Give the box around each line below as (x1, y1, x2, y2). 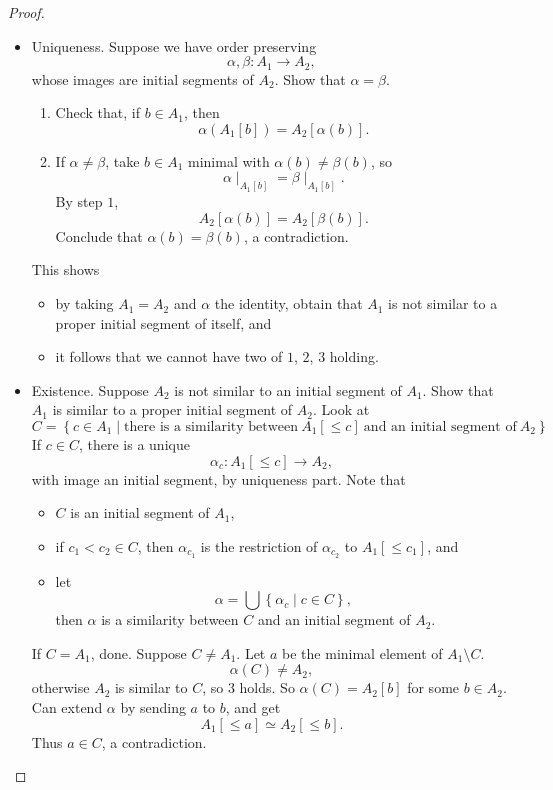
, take (105, 150, 140, 171)
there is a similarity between (124, 420, 299, 435)
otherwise (31, 677, 90, 698)
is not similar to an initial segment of (174, 379, 402, 400)
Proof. (8, 2, 45, 22)
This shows (31, 259, 100, 280)
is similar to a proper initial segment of (52, 399, 293, 420)
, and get (225, 697, 281, 718)
